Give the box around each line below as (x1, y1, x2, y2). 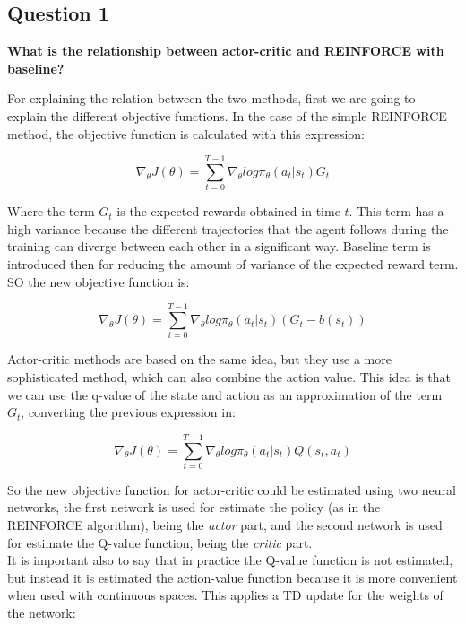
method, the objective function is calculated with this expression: (7, 124, 365, 143)
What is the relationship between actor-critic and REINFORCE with (7, 41, 444, 60)
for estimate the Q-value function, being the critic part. (7, 533, 313, 551)
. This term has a (349, 202, 444, 221)
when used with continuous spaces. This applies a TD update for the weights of (7, 586, 443, 604)
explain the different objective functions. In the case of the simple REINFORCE (7, 106, 447, 125)
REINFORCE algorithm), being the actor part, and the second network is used (7, 516, 443, 534)
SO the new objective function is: (7, 272, 190, 291)
